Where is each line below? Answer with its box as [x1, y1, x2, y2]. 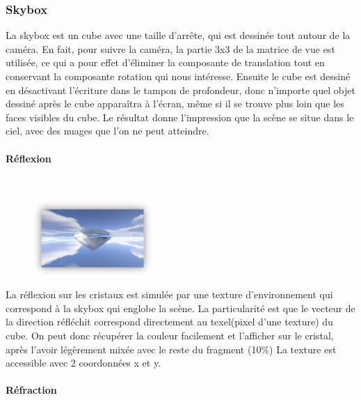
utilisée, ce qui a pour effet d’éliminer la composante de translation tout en [6, 55, 325, 70]
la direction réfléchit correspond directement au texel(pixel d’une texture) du [6, 314, 333, 329]
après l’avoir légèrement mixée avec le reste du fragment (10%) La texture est [6, 341, 337, 356]
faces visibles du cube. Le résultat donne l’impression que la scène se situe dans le [6, 109, 354, 124]
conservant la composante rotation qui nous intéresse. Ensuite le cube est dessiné [6, 69, 351, 83]
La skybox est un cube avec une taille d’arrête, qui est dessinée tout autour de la [6, 28, 351, 43]
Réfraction [6, 383, 57, 397]
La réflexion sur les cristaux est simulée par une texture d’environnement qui [6, 287, 333, 302]
